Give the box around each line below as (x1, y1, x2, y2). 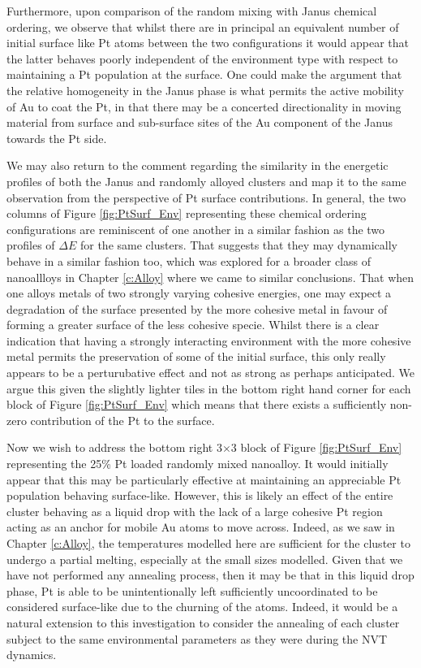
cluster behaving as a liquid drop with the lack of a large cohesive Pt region (6, 502, 383, 519)
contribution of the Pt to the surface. (30, 411, 215, 428)
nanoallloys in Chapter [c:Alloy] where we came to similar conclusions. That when (6, 268, 415, 285)
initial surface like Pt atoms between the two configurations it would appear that (6, 34, 409, 51)
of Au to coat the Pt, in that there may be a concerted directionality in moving (6, 98, 402, 115)
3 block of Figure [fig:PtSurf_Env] (230, 439, 402, 456)
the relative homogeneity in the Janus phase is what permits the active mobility (6, 81, 404, 98)
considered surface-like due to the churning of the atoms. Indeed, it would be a (6, 598, 398, 615)
